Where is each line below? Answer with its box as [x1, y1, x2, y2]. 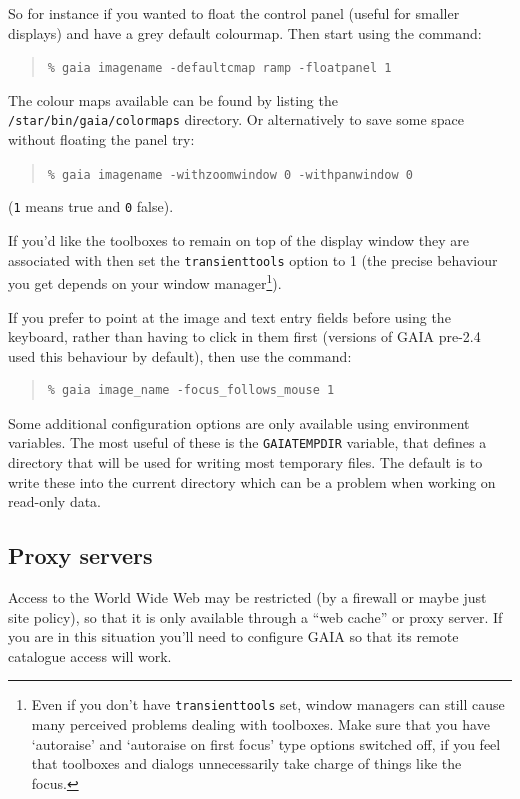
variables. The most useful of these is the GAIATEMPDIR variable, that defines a [8, 432, 487, 453]
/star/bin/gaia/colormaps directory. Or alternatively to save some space [8, 109, 465, 130]
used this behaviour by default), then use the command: [8, 345, 352, 366]
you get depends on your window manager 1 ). [8, 270, 282, 293]
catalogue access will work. [8, 645, 172, 666]
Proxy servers [8, 540, 153, 571]
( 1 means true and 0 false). [8, 196, 174, 217]
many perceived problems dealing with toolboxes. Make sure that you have [31, 714, 490, 735]
